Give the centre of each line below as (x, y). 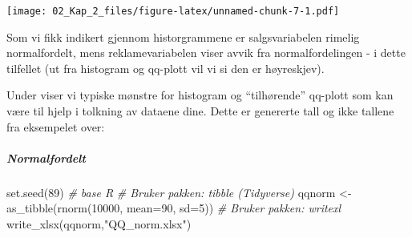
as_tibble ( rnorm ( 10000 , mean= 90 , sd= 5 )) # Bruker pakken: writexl (174, 208)
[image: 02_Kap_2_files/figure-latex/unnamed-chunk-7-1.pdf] (173, 11)
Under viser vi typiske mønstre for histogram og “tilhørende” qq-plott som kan (200, 95)
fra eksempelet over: (56, 126)
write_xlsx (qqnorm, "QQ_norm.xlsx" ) (99, 223)
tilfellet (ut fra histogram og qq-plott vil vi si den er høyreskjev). (166, 68)
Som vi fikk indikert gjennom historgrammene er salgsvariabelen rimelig (183, 36)
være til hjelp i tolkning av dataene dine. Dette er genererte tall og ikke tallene (200, 111)
